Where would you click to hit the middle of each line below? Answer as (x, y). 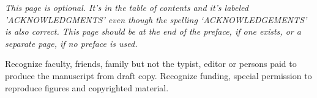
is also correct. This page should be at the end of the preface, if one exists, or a (153, 31)
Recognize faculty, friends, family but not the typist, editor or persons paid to (151, 64)
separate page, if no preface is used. (71, 43)
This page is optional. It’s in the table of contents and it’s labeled (127, 7)
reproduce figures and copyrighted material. (87, 87)
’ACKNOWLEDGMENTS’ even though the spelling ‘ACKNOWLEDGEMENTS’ (156, 19)
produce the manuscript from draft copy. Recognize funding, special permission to (158, 75)
